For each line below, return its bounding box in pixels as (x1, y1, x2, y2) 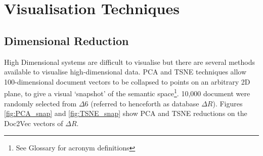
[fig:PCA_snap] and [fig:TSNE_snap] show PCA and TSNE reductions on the (4, 108, 247, 119)
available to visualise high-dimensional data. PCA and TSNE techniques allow (4, 66, 247, 77)
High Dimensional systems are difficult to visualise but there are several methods (4, 56, 255, 67)
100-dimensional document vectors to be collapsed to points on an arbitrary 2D (4, 76, 250, 87)
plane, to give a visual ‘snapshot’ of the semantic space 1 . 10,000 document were (4, 87, 250, 99)
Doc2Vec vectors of (4, 118, 63, 128)
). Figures (212, 98, 243, 108)
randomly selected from (4, 98, 77, 108)
